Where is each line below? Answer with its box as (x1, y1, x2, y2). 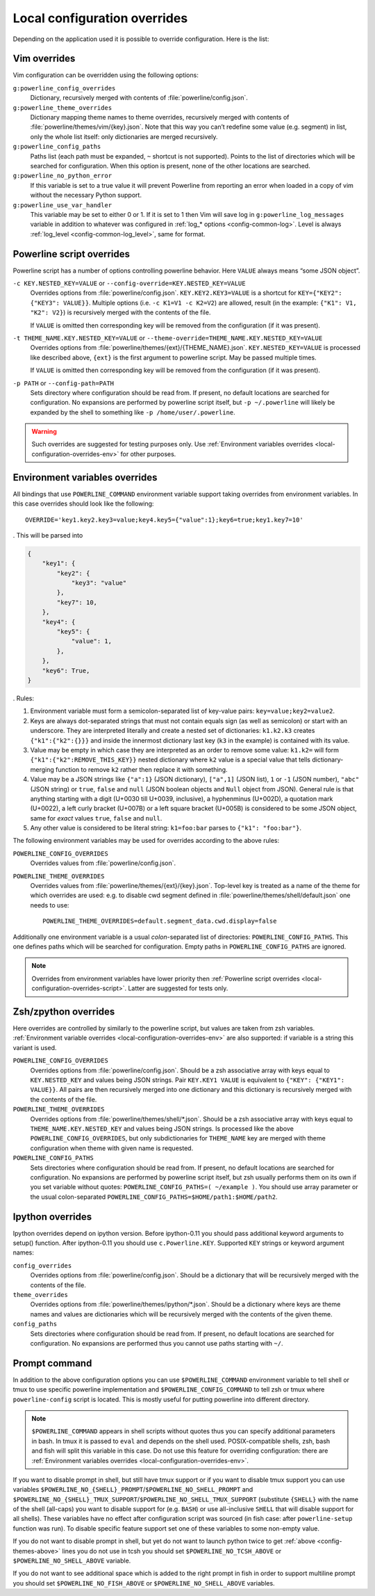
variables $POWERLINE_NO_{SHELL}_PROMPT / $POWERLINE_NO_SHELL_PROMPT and (12, 1485, 253, 1494)
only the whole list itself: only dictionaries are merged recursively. (30, 132, 218, 140)
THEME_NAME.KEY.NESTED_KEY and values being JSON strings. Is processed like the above (30, 1124, 294, 1133)
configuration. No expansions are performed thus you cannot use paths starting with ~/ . (30, 1339, 283, 1347)
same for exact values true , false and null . (30, 814, 162, 822)
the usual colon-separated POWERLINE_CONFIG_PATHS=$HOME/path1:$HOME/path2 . (30, 1193, 278, 1201)
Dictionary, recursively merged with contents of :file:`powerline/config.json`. (30, 94, 248, 102)
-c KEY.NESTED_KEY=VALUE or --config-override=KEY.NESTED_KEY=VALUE (12, 279, 246, 287)
